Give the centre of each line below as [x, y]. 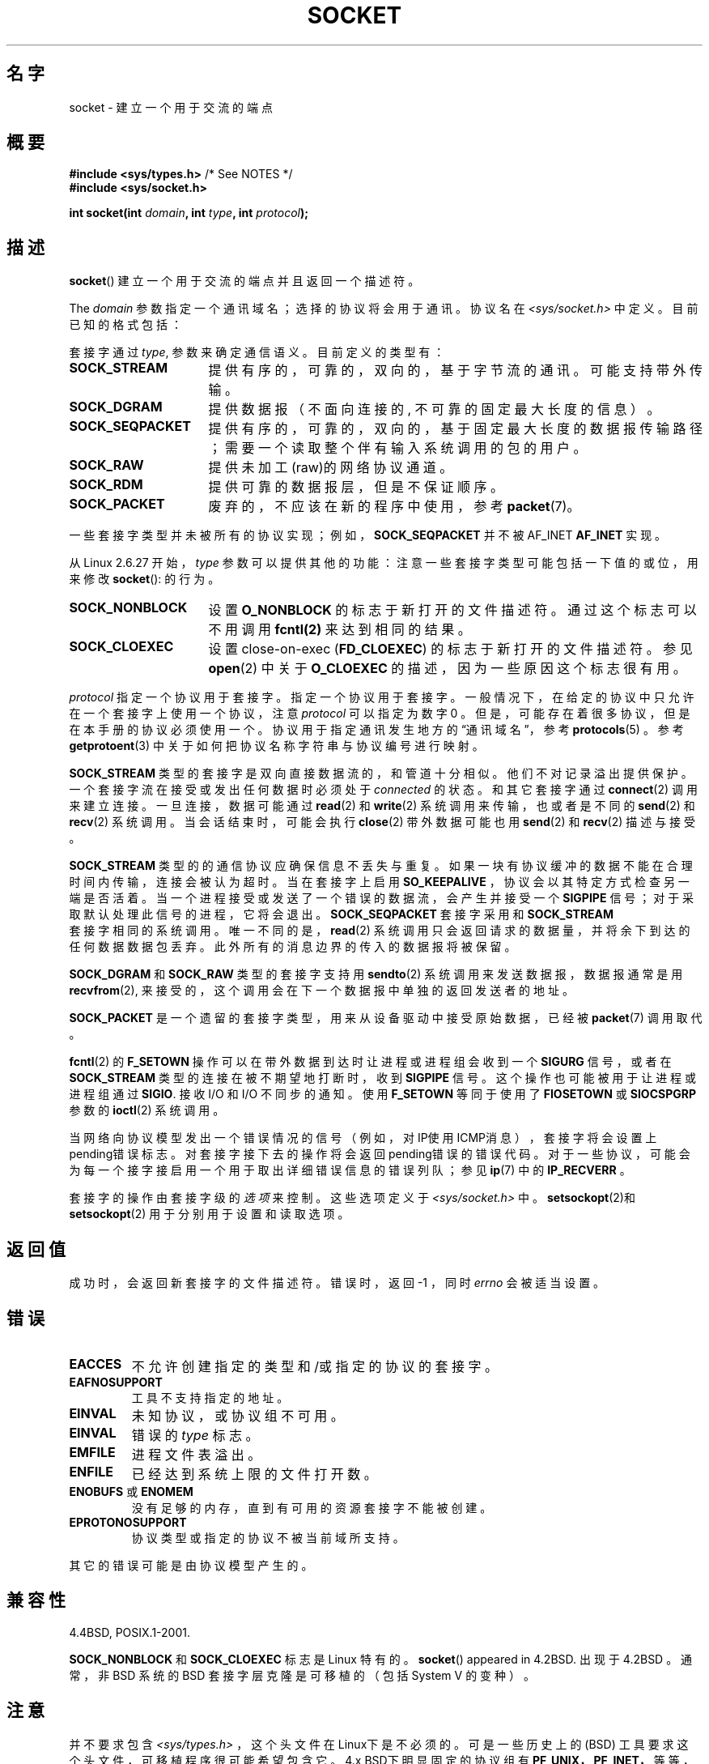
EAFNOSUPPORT [116, 1382]
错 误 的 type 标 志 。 [195, 1435]
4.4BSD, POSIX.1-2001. [129, 1632]
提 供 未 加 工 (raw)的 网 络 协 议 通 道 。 [331, 468]
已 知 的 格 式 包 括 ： [125, 325]
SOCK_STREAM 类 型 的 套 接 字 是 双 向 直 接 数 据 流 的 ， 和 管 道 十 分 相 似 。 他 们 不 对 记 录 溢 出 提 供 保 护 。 [381, 773]
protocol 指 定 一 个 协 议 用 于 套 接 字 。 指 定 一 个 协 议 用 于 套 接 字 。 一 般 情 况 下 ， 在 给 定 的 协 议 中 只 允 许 [382, 697]
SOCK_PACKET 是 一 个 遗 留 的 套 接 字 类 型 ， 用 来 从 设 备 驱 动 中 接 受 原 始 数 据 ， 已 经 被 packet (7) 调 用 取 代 [386, 1018]
